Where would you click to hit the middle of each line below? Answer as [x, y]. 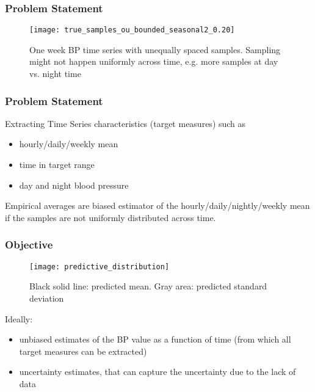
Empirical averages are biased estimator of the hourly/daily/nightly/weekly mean [157, 205]
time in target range [57, 165]
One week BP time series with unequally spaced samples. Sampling [155, 49]
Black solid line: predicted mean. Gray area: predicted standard [148, 286]
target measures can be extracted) [83, 351]
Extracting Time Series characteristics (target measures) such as [125, 123]
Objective [29, 245]
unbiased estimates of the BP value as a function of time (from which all [155, 339]
